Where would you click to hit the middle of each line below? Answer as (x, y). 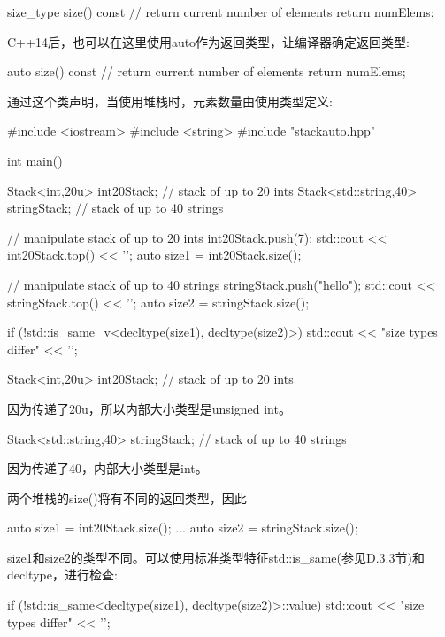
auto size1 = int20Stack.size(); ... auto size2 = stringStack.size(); (183, 528)
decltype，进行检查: (62, 575)
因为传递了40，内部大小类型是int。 (107, 468)
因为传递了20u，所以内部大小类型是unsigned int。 (149, 408)
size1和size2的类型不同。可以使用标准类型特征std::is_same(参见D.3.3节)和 (216, 557)
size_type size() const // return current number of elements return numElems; (221, 12)
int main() (35, 160)
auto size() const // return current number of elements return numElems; (207, 71)
